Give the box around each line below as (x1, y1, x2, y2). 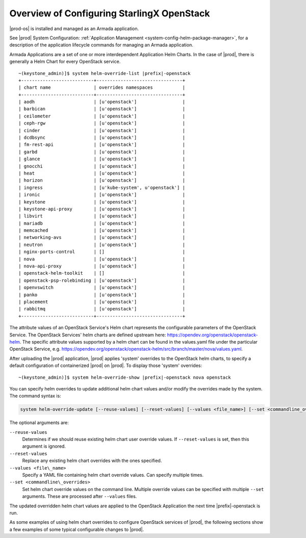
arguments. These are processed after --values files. (22, 493, 137, 500)
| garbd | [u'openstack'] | (18, 149, 186, 155)
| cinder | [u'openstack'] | (18, 128, 186, 133)
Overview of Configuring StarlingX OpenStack (9, 8, 210, 19)
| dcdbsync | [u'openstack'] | (18, 135, 186, 140)
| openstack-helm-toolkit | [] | (18, 271, 186, 276)
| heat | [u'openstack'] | (18, 170, 186, 176)
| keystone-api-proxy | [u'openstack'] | (18, 206, 186, 212)
